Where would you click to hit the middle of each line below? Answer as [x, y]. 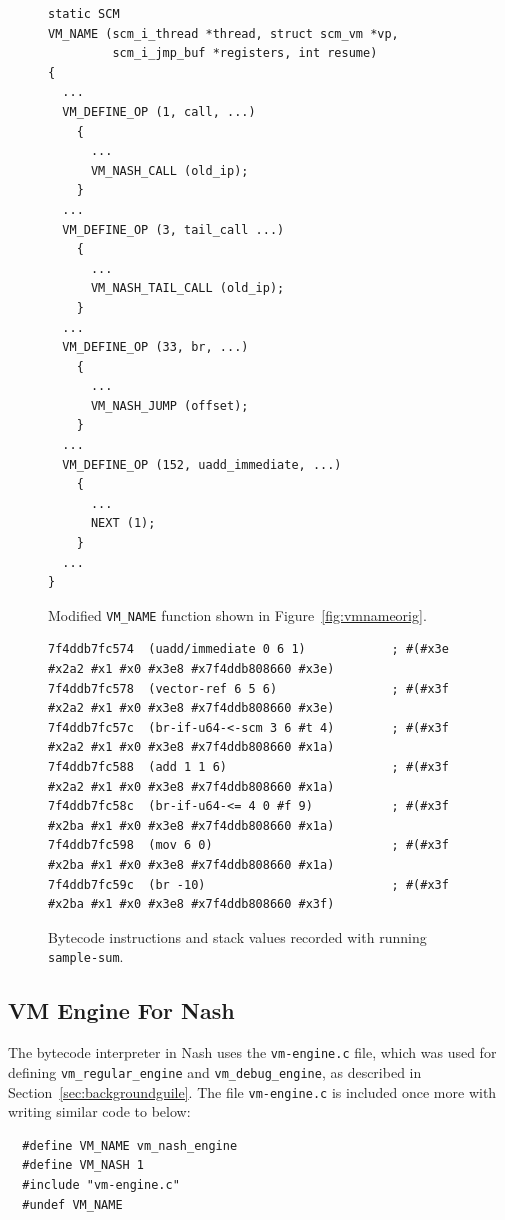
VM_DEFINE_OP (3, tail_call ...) [173, 229]
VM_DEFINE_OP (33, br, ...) [155, 347]
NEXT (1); [123, 523]
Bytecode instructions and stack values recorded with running [237, 936]
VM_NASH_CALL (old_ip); [169, 170]
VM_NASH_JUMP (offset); [169, 405]
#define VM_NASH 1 [83, 1165]
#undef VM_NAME [72, 1204]
